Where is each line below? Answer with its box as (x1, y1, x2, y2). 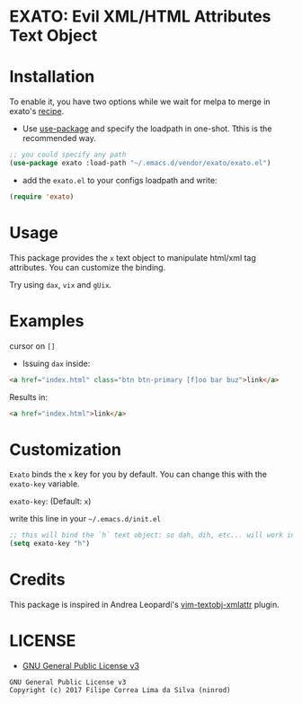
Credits (9, 569, 66, 590)
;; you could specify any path (9, 150, 127, 159)
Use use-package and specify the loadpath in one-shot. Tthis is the (22, 123, 272, 134)
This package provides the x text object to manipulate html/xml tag (9, 252, 256, 263)
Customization (9, 439, 121, 459)
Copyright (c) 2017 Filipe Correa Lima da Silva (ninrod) (9, 685, 231, 694)
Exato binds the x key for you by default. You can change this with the (9, 469, 268, 480)
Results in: (9, 391, 48, 402)
